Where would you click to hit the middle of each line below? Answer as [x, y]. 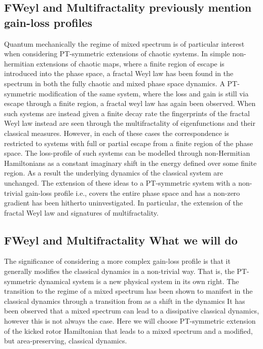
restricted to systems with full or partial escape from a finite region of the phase [129, 143]
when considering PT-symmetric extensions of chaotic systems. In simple [117, 54]
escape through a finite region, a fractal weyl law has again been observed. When [130, 103]
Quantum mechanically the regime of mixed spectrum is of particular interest [124, 43]
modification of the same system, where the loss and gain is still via [144, 93]
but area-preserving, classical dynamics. [66, 341]
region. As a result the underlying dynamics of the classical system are [114, 173]
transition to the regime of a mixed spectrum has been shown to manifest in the [128, 291]
